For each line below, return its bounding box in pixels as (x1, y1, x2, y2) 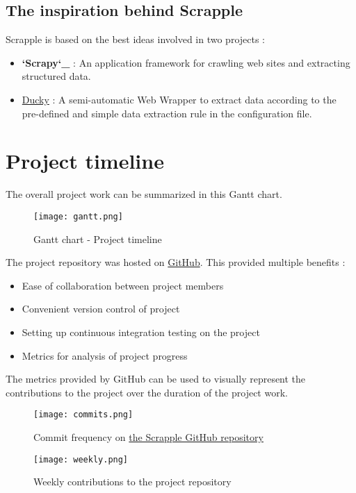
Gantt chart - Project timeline (33, 231, 162, 246)
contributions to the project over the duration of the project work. (6, 385, 288, 399)
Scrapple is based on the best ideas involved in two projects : (6, 32, 266, 47)
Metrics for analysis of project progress (22, 348, 188, 362)
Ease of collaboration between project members (22, 278, 224, 292)
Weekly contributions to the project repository (33, 474, 232, 489)
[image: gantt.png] (33, 211, 123, 222)
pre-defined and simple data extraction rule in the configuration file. (22, 106, 312, 120)
